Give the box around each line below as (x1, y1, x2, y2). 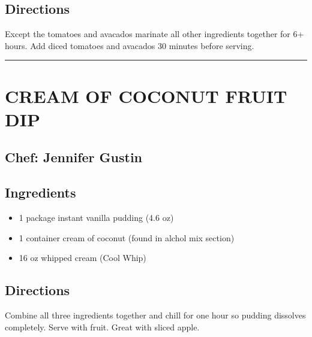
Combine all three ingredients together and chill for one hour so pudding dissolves (5, 308, 306, 321)
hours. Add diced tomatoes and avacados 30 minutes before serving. (5, 39, 254, 51)
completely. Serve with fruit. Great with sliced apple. (5, 320, 200, 333)
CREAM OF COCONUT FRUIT (5, 83, 287, 108)
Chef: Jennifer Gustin (5, 148, 143, 166)
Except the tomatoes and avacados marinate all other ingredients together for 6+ (5, 28, 304, 40)
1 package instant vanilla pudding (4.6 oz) (19, 211, 174, 223)
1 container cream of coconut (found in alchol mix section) (19, 231, 235, 244)
